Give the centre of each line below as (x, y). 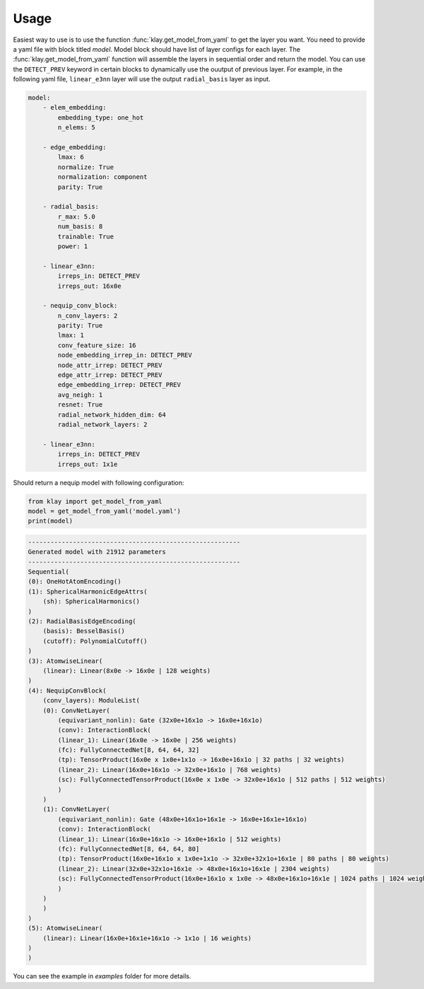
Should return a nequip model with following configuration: (99, 482)
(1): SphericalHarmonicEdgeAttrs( (88, 591)
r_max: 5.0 (76, 216)
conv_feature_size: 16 (97, 345)
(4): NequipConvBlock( (67, 690)
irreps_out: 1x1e (88, 464)
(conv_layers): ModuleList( (92, 701)
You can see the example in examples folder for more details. (102, 976)
